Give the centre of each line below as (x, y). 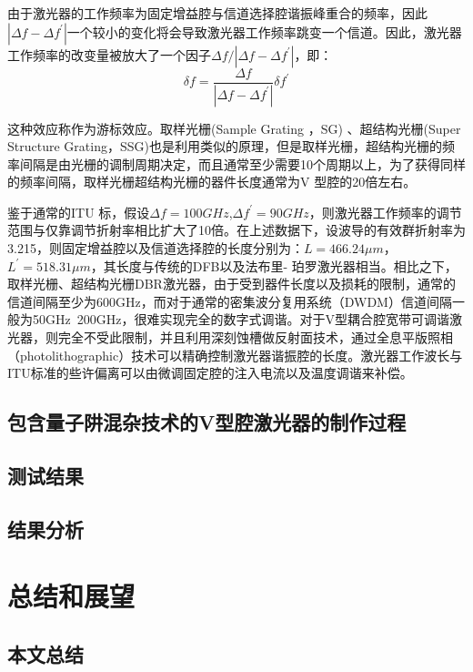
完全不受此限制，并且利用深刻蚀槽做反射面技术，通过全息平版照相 (255, 337)
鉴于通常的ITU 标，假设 (79, 212)
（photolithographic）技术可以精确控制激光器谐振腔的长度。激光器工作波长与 (235, 355)
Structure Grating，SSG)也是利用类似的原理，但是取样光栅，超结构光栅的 (225, 146)
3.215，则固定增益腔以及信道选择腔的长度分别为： (156, 248)
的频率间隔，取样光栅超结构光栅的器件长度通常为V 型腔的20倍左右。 (212, 182)
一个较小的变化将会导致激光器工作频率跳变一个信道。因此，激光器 (264, 31)
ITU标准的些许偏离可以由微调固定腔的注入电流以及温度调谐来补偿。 (210, 373)
